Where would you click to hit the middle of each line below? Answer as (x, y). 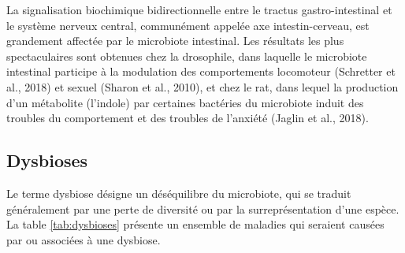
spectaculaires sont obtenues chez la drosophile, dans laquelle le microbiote (187, 56)
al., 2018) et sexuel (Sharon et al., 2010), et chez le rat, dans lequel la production (202, 86)
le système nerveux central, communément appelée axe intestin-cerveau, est (188, 25)
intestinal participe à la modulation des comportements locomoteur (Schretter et (201, 71)
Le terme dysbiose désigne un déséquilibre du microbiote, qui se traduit (179, 193)
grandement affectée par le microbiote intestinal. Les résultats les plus (175, 41)
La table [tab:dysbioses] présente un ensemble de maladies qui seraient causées (195, 224)
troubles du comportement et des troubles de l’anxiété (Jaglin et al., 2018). (188, 118)
